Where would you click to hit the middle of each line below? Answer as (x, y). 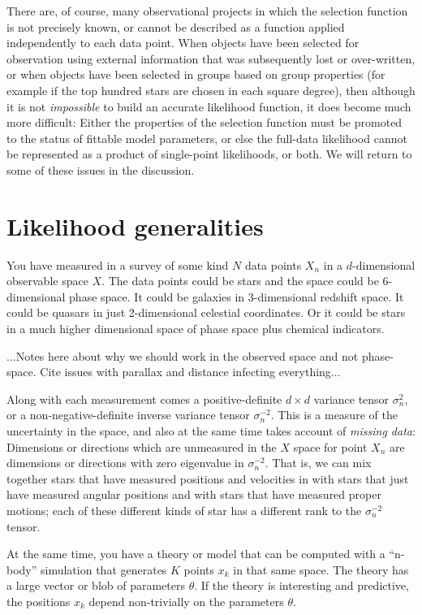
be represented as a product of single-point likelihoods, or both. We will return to (209, 154)
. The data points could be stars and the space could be (240, 281)
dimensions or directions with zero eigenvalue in (125, 463)
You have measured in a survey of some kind (118, 264)
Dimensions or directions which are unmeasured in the (142, 446)
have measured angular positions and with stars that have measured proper (194, 494)
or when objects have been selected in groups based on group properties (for (196, 74)
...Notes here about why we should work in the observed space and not (183, 355)
